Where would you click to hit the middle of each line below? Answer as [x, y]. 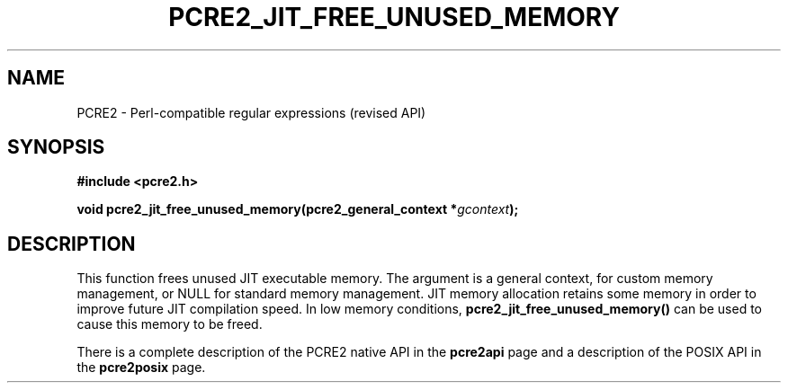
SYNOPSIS [56, 147]
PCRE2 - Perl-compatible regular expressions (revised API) [251, 112]
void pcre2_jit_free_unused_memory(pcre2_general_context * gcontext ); [298, 209]
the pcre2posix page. [141, 368]
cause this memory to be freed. [170, 324]
